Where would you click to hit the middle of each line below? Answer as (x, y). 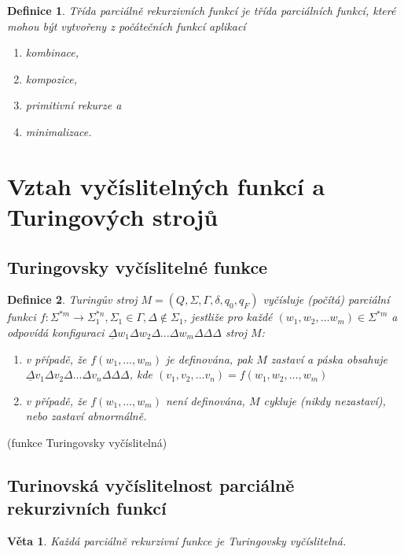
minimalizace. (59, 131)
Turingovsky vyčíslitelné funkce (138, 266)
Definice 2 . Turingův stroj (72, 299)
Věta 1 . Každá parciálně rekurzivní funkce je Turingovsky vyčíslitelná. (177, 541)
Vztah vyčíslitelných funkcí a (166, 185)
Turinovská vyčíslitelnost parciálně (151, 484)
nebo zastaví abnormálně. (86, 416)
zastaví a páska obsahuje (329, 358)
